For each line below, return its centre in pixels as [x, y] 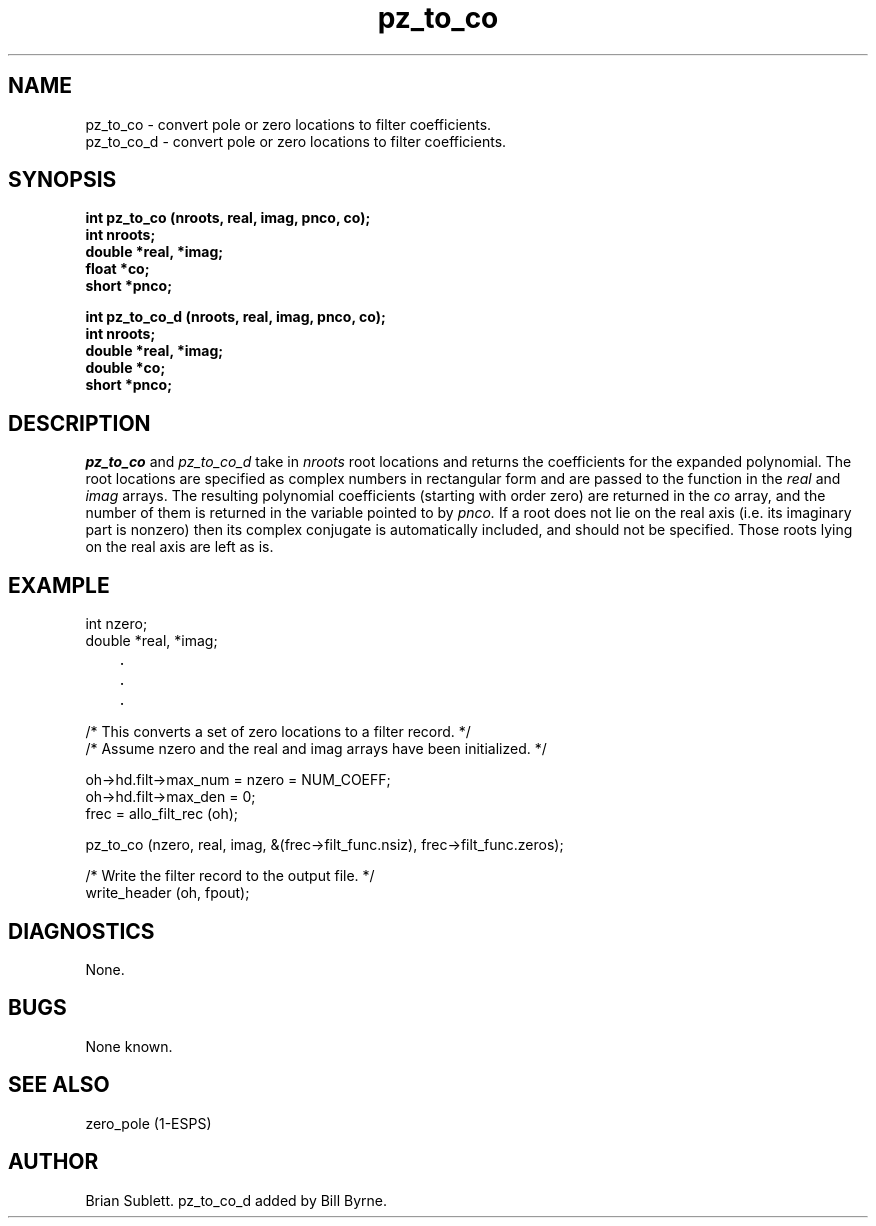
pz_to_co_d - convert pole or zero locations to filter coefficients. [296, 141]
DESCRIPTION [79, 423]
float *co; [117, 269]
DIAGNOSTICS [81, 931]
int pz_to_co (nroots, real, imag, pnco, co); [228, 218]
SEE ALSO [59, 1085]
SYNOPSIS [62, 180]
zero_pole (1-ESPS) [148, 1123]
